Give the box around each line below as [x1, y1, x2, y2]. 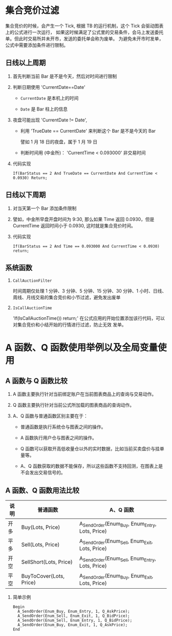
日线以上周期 [5, 59, 46, 67]
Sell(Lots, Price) [21, 541, 60, 548]
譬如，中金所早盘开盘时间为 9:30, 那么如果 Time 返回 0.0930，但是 [12, 216, 155, 222]
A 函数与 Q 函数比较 [5, 376, 68, 385]
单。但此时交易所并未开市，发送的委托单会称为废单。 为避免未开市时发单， [5, 35, 164, 42]
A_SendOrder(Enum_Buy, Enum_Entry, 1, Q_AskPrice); [17, 609, 130, 614]
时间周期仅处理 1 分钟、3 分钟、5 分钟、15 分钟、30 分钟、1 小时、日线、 [12, 288, 167, 294]
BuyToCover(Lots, [21, 573, 65, 580]
